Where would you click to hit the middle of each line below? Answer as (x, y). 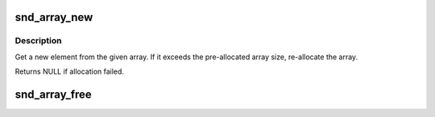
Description (38, 41)
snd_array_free (53, 94)
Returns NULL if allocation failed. (70, 71)
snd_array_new (54, 17)
